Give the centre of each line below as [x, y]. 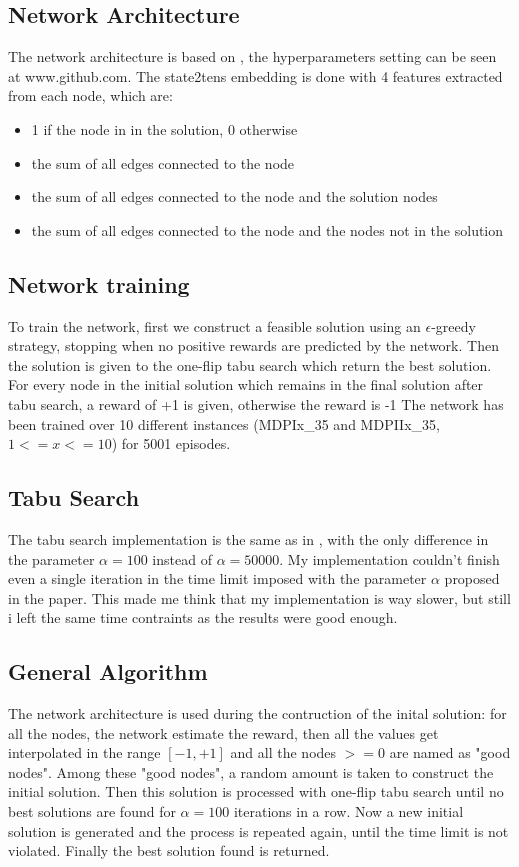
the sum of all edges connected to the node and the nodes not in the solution [267, 229]
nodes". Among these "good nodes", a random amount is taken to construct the [251, 771]
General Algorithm [108, 671]
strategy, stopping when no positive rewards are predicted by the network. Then [253, 345]
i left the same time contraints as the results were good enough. [203, 617]
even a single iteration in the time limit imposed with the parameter [217, 578]
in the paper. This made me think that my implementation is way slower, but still [259, 597]
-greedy [453, 325]
